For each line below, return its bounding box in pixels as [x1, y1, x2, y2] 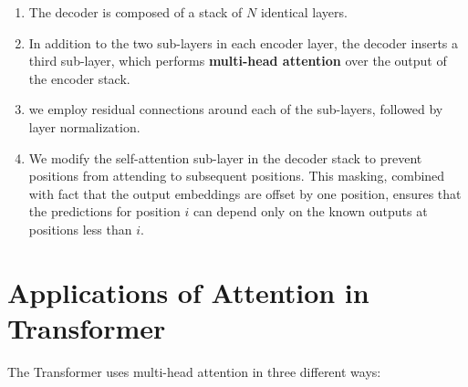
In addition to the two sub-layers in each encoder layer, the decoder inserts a [28, 33, 459, 52]
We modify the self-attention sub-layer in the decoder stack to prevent [28, 148, 422, 167]
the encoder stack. [28, 68, 130, 88]
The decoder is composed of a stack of [28, 3, 243, 21]
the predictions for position [28, 202, 181, 221]
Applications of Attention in [7, 273, 369, 310]
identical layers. [260, 3, 348, 21]
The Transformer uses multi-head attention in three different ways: [7, 361, 381, 381]
